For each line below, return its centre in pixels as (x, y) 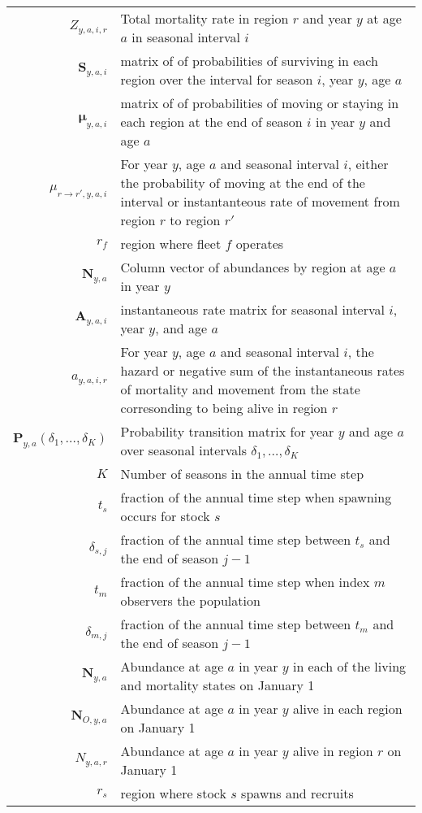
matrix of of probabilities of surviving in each (249, 61)
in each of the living (349, 666)
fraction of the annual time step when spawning (256, 497)
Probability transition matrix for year (227, 431)
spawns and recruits (297, 793)
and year (327, 18)
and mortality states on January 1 (217, 685)
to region (195, 220)
